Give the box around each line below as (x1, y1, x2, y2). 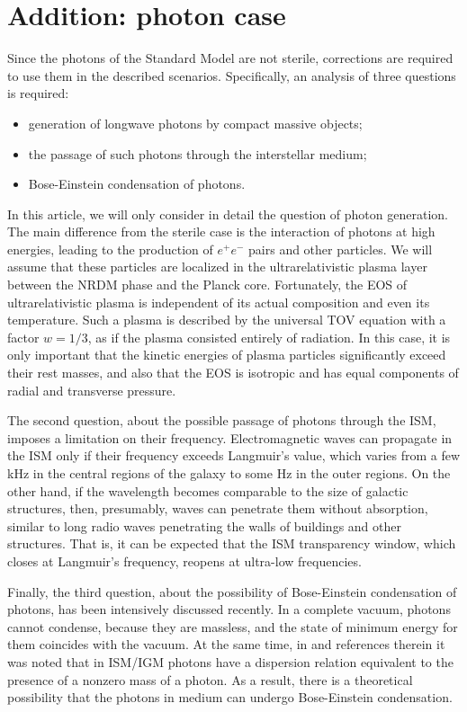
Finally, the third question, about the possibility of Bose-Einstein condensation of (7, 582, 457, 601)
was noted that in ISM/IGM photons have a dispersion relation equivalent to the (7, 652, 454, 671)
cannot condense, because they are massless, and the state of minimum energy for (7, 617, 458, 636)
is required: (7, 84, 69, 102)
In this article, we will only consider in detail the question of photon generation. (7, 204, 448, 223)
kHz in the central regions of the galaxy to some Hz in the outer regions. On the (7, 464, 451, 482)
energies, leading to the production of (7, 239, 213, 258)
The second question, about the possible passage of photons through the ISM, (7, 411, 436, 430)
